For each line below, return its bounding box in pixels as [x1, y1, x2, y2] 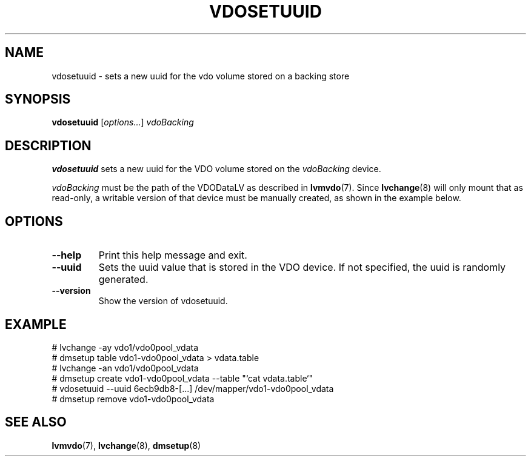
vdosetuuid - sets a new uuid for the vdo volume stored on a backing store [52, 70, 350, 81]
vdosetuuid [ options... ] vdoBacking [52, 117, 194, 128]
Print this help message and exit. [98, 249, 247, 262]
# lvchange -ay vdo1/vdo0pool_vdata [52, 342, 199, 353]
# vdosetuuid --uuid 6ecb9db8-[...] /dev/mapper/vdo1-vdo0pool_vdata [52, 383, 334, 394]
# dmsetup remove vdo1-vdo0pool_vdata [52, 393, 215, 404]
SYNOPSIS [5, 91, 71, 107]
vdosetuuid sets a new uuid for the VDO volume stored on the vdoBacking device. [52, 164, 381, 174]
